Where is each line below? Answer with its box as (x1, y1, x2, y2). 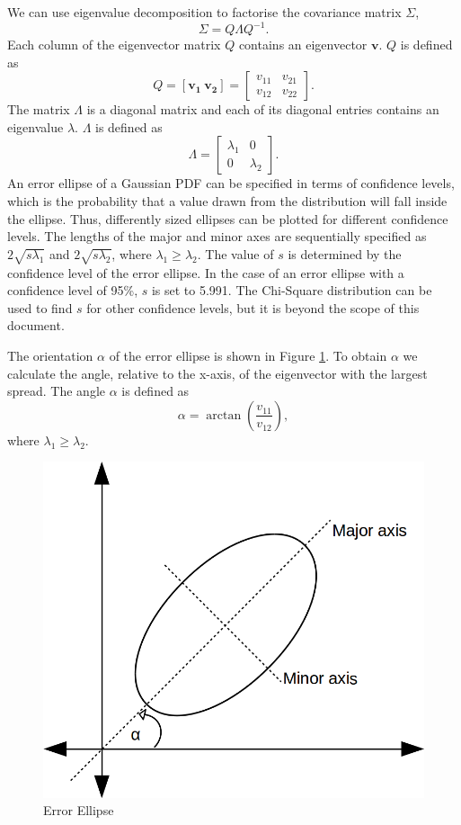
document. (7, 316, 65, 335)
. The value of (197, 244, 274, 263)
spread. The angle (7, 381, 106, 400)
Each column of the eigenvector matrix (7, 35, 221, 54)
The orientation (7, 345, 93, 364)
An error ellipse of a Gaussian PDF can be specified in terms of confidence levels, (7, 174, 455, 193)
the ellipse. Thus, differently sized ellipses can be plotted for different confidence (7, 209, 448, 228)
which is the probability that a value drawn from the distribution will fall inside (7, 192, 448, 211)
